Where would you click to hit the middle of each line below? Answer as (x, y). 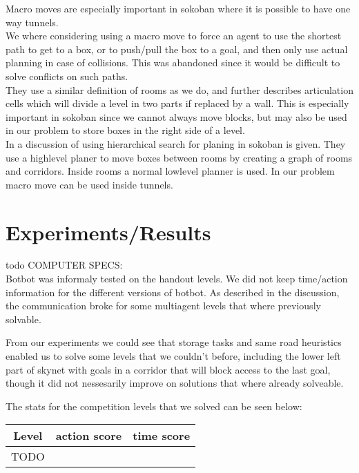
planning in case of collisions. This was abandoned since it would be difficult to (173, 62)
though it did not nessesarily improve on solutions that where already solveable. (175, 383)
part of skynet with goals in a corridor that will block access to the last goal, (168, 369)
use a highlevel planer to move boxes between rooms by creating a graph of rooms (179, 157)
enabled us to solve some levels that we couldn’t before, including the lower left (173, 356)
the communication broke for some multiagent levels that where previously (163, 306)
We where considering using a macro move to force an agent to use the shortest (174, 36)
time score (162, 436)
